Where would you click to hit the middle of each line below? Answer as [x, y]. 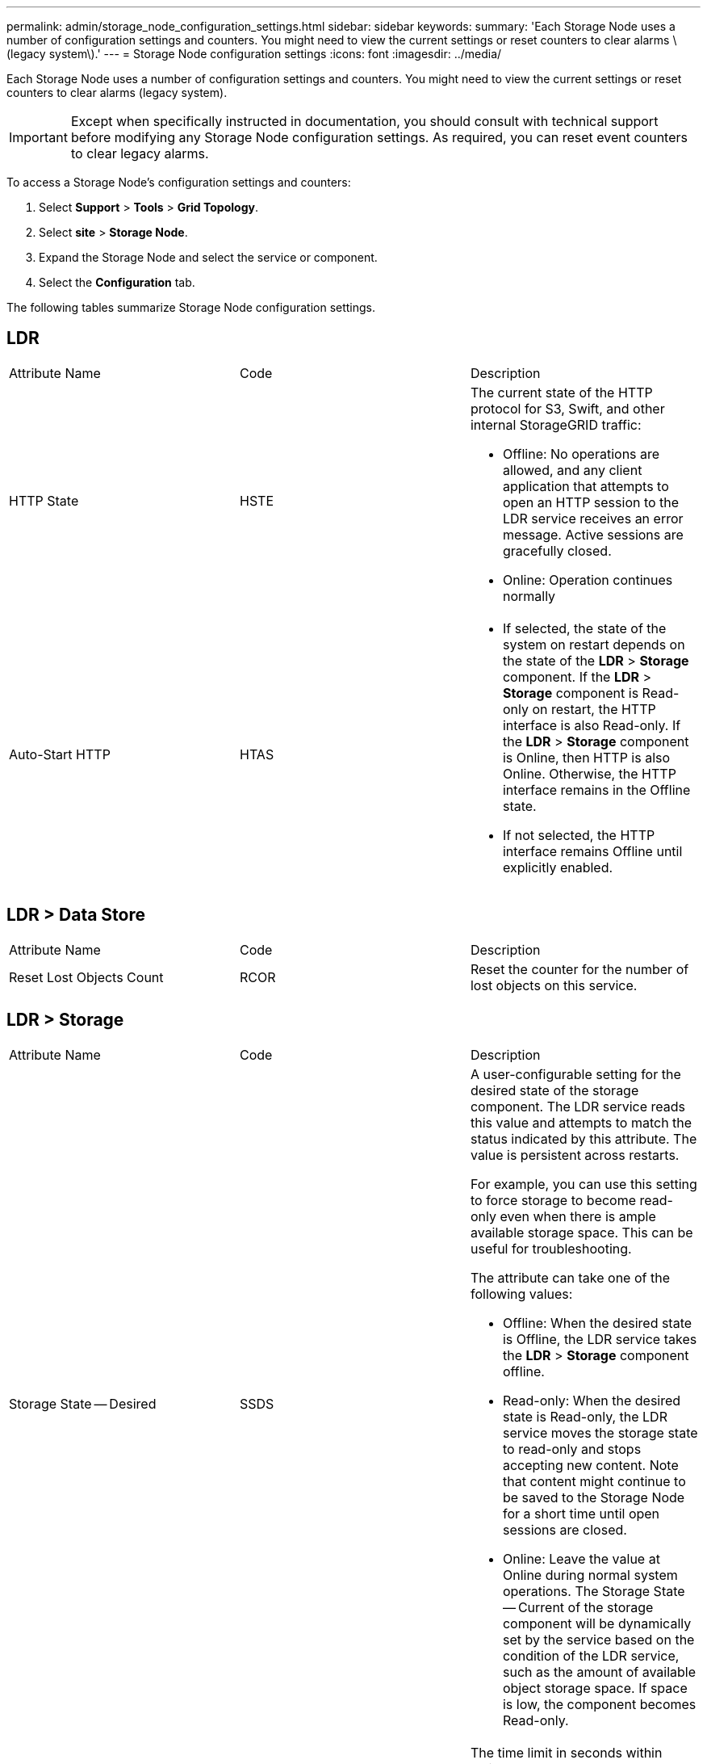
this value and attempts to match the [581, 1122]
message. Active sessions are [593, 534]
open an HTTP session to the [591, 502]
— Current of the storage [578, 1607]
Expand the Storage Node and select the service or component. [208, 257]
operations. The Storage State [594, 1591]
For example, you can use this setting [584, 1184]
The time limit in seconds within [566, 1752]
